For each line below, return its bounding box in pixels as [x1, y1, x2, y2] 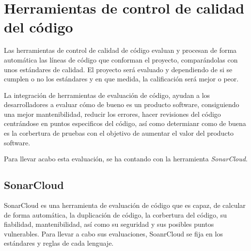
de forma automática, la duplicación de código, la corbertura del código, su [4, 209, 227, 220]
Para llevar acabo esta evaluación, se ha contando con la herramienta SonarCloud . [4, 154, 248, 164]
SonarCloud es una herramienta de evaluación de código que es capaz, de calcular [4, 200, 246, 210]
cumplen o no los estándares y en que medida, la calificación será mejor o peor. [4, 74, 239, 84]
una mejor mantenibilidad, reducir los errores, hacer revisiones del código [4, 109, 221, 119]
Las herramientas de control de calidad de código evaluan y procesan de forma [4, 45, 237, 55]
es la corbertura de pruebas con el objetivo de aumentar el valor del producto [4, 128, 234, 138]
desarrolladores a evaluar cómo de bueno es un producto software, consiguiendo [4, 99, 239, 110]
